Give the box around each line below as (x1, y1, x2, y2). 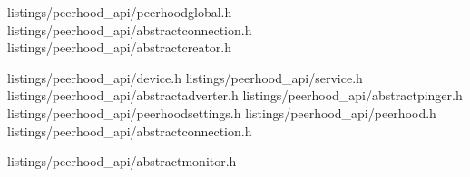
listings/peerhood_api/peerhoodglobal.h (7, 3, 232, 21)
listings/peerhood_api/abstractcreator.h (7, 38, 231, 57)
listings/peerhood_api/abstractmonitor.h (7, 152, 237, 171)
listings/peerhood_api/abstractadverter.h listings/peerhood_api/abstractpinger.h (7, 86, 463, 105)
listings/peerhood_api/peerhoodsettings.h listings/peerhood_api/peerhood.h (7, 103, 436, 122)
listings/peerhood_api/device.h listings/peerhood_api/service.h (7, 68, 363, 87)
